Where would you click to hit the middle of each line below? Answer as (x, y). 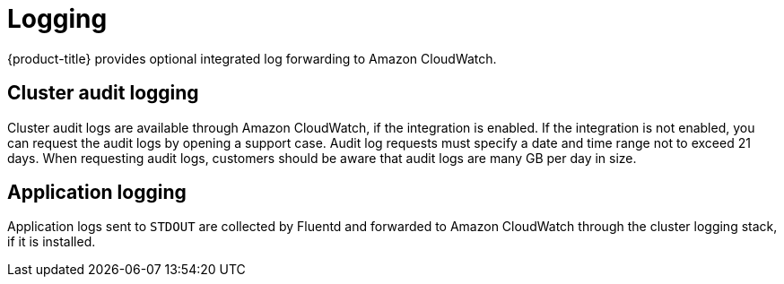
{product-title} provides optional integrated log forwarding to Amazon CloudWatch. (252, 58)
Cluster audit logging (103, 93)
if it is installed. (52, 242)
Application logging (97, 193)
